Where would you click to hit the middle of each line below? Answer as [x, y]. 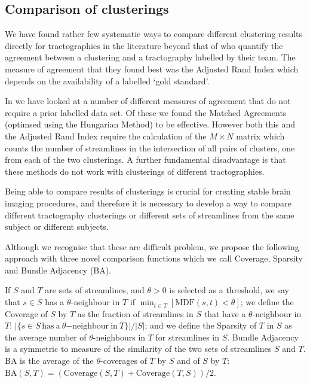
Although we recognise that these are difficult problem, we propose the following [152, 246]
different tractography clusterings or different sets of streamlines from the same [150, 215]
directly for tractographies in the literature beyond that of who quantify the [144, 45]
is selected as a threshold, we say [229, 290]
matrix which [260, 136]
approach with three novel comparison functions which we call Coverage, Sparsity [154, 258]
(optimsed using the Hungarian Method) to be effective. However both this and [150, 124]
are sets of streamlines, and [95, 290]
